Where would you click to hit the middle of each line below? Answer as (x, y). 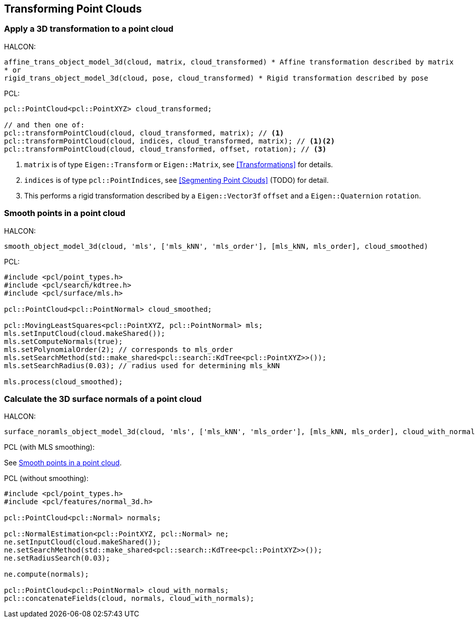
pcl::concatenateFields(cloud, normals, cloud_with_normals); (129, 599)
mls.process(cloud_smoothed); (64, 382)
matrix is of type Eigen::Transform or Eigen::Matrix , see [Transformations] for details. (179, 164)
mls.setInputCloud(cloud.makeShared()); (85, 333)
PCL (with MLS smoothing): (49, 447)
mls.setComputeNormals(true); (64, 341)
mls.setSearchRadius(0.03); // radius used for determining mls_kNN (142, 365)
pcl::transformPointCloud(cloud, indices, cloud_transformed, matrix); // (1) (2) (170, 141)
